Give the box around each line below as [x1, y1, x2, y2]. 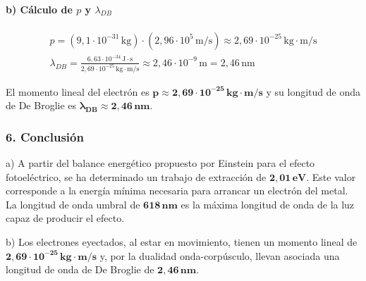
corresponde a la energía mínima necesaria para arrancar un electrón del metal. [6, 183, 348, 198]
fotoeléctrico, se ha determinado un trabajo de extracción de [6, 169, 267, 184]
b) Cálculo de [6, 1, 73, 16]
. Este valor [306, 169, 356, 184]
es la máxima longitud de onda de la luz [181, 196, 355, 211]
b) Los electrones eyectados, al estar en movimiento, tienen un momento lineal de [6, 234, 358, 249]
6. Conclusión [6, 127, 84, 145]
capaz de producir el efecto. [6, 211, 125, 225]
